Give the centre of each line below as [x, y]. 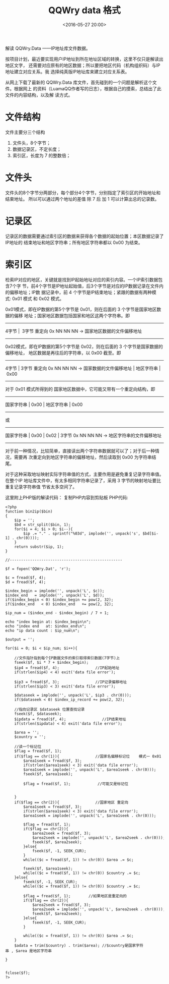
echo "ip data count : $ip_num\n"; [43, 630]
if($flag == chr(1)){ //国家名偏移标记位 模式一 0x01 [88, 756]
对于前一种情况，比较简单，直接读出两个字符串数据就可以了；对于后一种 [80, 451]
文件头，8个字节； [32, 143]
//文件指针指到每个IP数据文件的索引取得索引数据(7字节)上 [67, 658]
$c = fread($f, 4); [26, 577]
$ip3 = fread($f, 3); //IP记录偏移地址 [71, 682]
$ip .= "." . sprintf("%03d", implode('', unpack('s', [82, 533]
